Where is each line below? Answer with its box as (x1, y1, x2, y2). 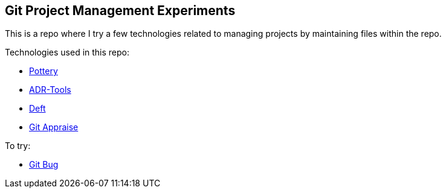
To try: (5, 141, 31, 151)
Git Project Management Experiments (5, 3, 236, 18)
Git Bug (29, 159, 59, 170)
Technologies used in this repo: (5, 47, 130, 58)
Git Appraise (29, 122, 79, 133)
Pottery (29, 66, 58, 77)
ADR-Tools (29, 84, 71, 95)
